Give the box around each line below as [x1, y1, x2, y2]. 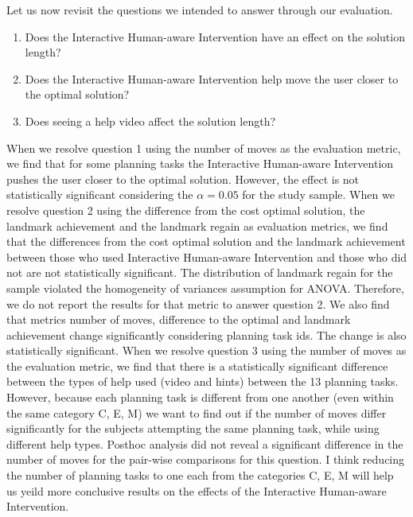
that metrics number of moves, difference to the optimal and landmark [6, 311, 351, 328]
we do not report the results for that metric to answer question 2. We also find [6, 295, 390, 312]
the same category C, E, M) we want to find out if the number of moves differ [6, 404, 387, 421]
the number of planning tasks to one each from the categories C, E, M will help [6, 467, 394, 484]
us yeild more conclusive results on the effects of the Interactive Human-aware [6, 482, 387, 499]
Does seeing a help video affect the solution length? [25, 112, 276, 129]
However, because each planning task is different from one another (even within [6, 389, 394, 406]
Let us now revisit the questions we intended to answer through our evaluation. [6, 2, 393, 17]
